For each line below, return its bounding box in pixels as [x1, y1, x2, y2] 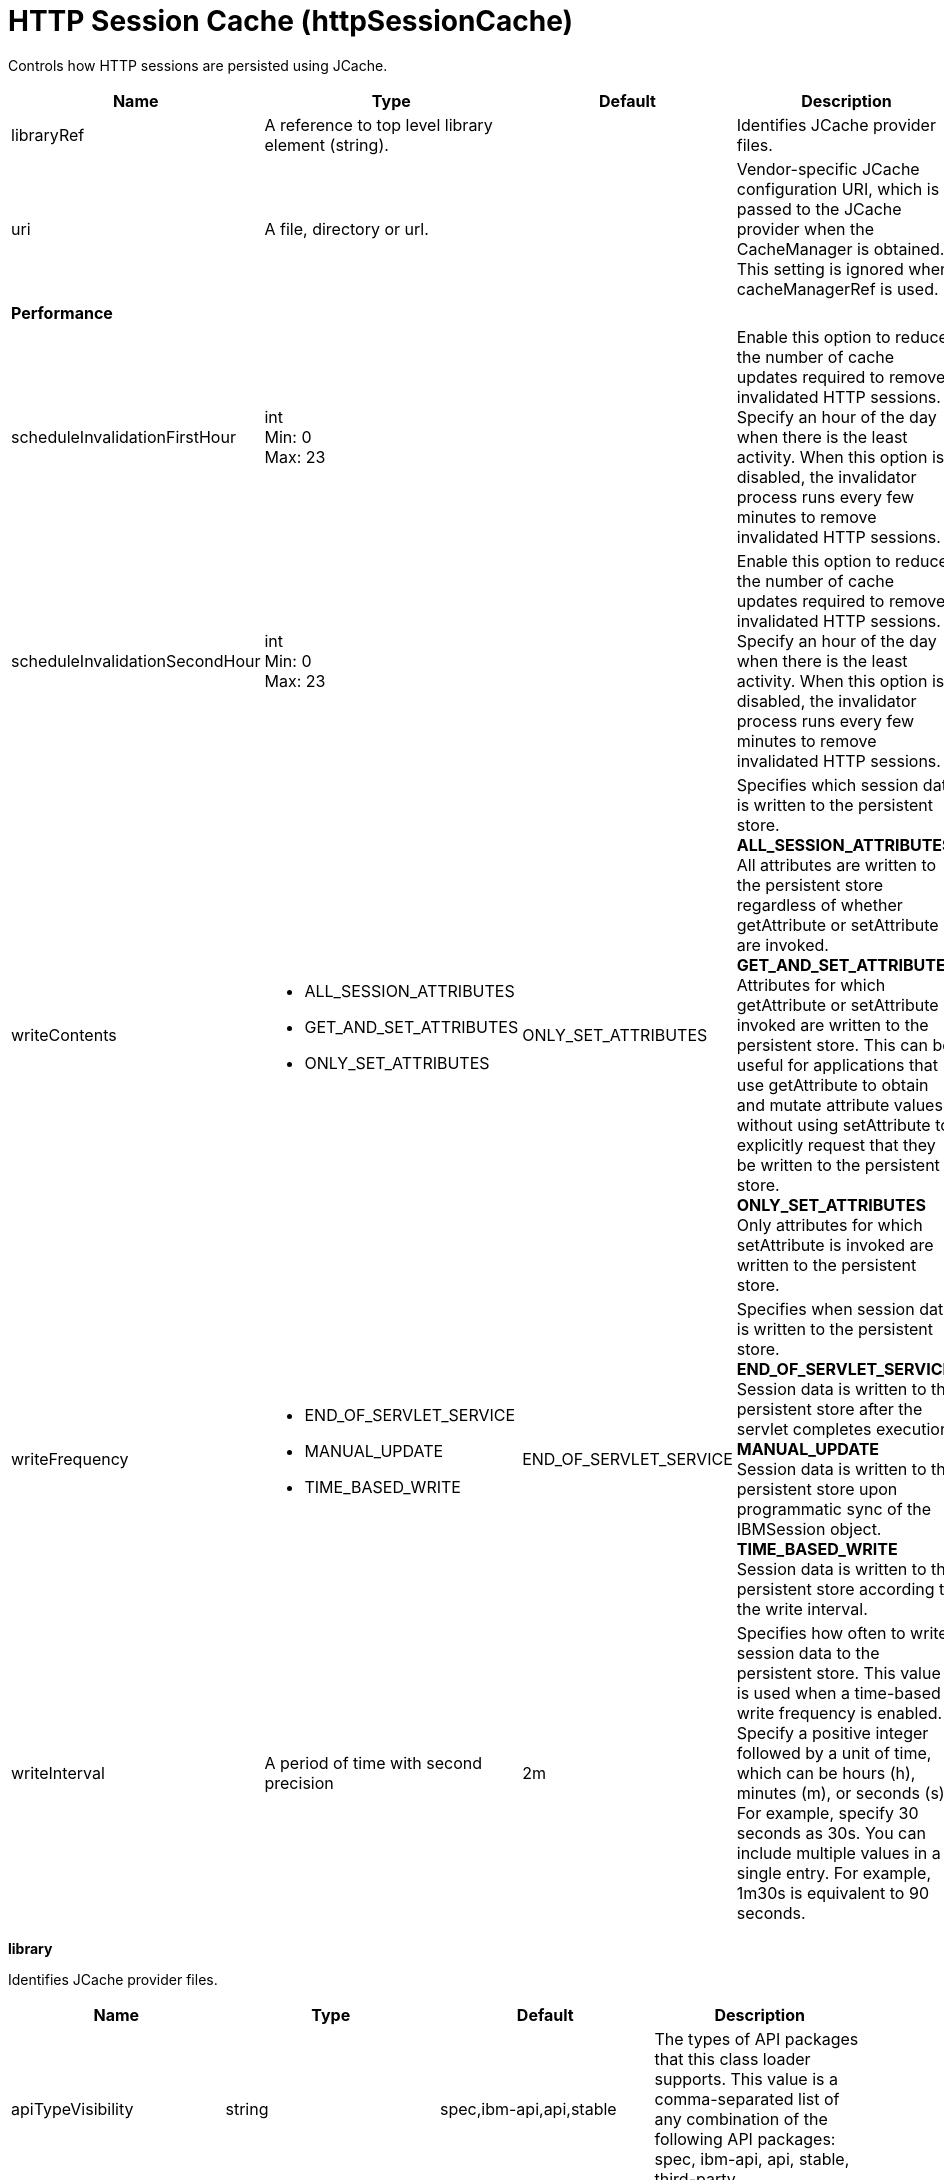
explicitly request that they [736, 1134, 936, 1155]
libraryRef [11, 124, 85, 145]
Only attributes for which [736, 1214, 923, 1235]
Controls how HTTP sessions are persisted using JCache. [8, 56, 388, 74]
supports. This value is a [654, 2068, 838, 2089]
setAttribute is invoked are [736, 1234, 934, 1255]
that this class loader [654, 2048, 811, 2069]
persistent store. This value [736, 1662, 941, 1683]
